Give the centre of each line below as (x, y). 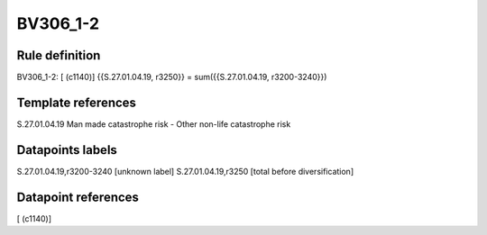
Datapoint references (78, 197)
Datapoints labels (67, 150)
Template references (77, 102)
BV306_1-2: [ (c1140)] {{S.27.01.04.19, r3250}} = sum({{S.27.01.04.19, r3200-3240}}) (172, 77)
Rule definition (59, 55)
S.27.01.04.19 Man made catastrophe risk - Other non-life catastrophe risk (154, 124)
